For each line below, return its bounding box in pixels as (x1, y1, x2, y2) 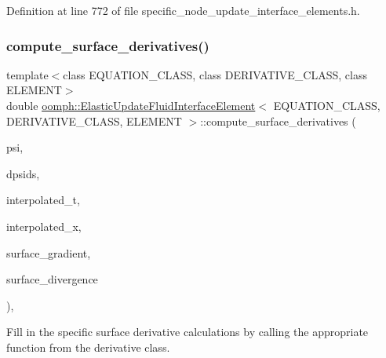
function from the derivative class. (6, 338, 170, 355)
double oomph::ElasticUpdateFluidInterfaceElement (6, 97, 256, 113)
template (6, 66, 49, 82)
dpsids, (6, 165, 40, 181)
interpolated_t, (6, 192, 80, 208)
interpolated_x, (6, 217, 82, 234)
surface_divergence (6, 271, 98, 287)
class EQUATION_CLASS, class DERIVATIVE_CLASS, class (63, 66, 367, 82)
